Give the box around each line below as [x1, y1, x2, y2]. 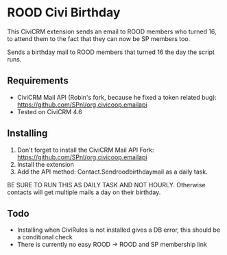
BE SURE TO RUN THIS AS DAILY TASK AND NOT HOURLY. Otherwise [7, 180, 206, 189]
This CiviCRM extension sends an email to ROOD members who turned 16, [7, 27, 217, 36]
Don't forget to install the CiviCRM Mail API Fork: [16, 146, 154, 154]
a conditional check [16, 233, 73, 241]
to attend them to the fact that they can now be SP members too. [7, 34, 191, 42]
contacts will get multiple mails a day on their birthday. [7, 188, 161, 196]
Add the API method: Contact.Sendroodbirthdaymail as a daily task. [16, 167, 208, 176]
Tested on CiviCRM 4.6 [16, 107, 82, 116]
